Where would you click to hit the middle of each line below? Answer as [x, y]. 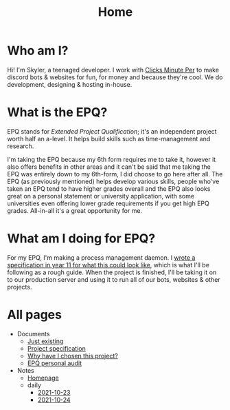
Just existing [45, 341]
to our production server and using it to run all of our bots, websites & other [114, 279]
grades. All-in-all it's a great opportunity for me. [75, 210]
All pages [34, 315]
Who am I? [38, 51]
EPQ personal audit [55, 363]
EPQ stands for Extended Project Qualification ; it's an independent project [112, 131]
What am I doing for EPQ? [81, 239]
